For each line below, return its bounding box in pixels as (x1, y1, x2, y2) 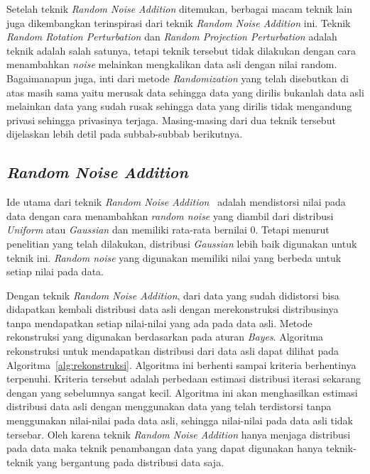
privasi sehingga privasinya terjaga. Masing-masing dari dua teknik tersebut (6, 112, 336, 127)
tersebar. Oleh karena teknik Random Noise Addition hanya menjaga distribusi (6, 426, 351, 441)
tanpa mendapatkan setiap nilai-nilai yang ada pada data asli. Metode (6, 315, 312, 330)
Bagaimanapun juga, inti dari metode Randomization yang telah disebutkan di (6, 70, 349, 85)
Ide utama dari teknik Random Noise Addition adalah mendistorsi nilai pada (6, 194, 346, 209)
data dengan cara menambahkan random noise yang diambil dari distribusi (6, 208, 334, 223)
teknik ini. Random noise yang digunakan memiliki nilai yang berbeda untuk (6, 250, 342, 265)
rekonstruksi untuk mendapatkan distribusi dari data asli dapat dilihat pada (6, 343, 339, 358)
